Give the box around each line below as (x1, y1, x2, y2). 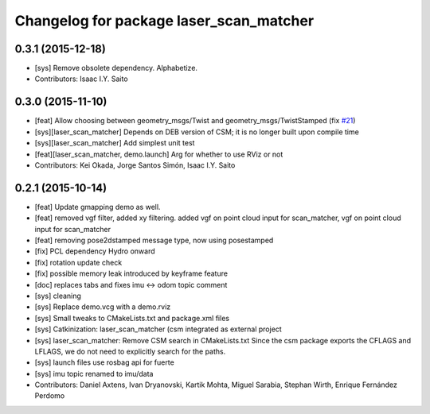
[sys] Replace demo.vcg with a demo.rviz (34, 302, 171, 311)
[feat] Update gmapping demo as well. (34, 202, 161, 211)
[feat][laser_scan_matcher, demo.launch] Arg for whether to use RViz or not (34, 149, 283, 159)
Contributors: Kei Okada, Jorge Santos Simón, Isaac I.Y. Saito (34, 160, 236, 170)
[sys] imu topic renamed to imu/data (34, 369, 154, 378)
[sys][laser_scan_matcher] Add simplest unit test (34, 138, 195, 148)
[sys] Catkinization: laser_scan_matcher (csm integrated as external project (34, 324, 282, 334)
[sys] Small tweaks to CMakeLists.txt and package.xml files (34, 313, 230, 323)
